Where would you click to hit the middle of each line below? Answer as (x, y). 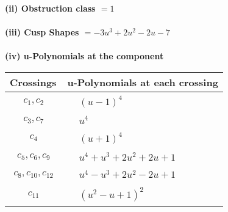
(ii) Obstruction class (50, 8)
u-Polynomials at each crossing (143, 82)
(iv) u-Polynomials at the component (84, 56)
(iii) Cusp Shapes (42, 32)
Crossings (33, 82)
